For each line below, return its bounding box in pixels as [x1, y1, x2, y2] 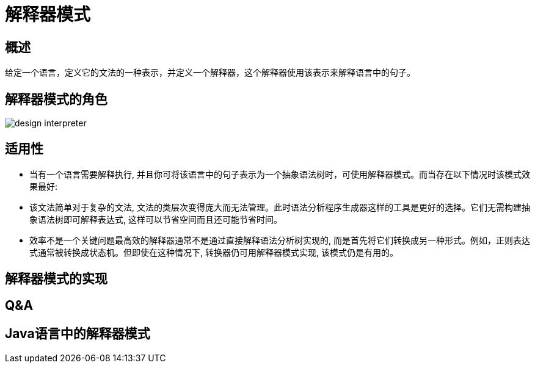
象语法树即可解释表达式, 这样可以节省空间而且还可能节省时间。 [29, 214, 282, 225]
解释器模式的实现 [5, 271, 107, 287]
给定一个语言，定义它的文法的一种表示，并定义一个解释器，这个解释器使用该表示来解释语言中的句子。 [5, 67, 415, 78]
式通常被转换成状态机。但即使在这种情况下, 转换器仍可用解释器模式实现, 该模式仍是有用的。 [29, 247, 398, 258]
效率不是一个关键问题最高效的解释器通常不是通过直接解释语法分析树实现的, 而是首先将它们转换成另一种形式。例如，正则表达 [29, 234, 530, 245]
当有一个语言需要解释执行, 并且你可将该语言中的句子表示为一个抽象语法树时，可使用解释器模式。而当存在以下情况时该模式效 [29, 168, 530, 179]
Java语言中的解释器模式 [5, 326, 150, 342]
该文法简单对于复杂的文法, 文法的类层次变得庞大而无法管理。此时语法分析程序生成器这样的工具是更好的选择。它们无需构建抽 [29, 201, 530, 212]
